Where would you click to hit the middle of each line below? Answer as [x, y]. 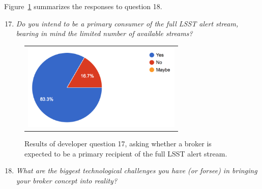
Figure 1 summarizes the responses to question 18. [83, 6]
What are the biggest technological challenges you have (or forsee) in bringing [137, 170]
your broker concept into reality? [67, 180]
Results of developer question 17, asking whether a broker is [118, 144]
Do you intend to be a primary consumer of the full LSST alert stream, [127, 23]
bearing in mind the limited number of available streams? [104, 33]
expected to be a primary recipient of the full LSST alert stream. [126, 153]
